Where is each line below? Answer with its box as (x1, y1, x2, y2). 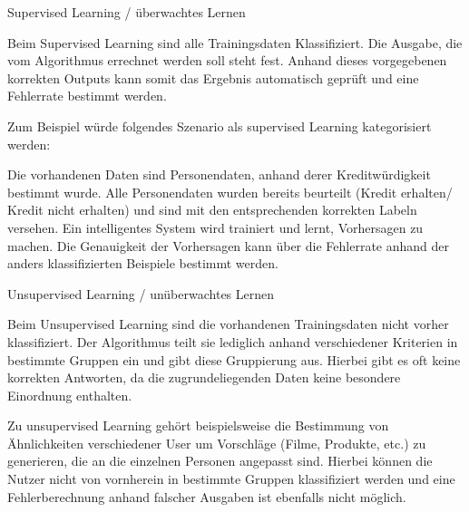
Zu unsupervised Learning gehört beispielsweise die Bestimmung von (7, 416, 389, 435)
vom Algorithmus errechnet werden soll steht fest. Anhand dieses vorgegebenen (7, 51, 447, 70)
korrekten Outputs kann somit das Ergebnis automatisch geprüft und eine (7, 68, 419, 87)
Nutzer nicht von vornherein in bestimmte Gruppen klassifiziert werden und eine (7, 469, 455, 488)
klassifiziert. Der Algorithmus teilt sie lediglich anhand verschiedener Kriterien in (7, 332, 458, 351)
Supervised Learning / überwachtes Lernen (7, 3, 246, 21)
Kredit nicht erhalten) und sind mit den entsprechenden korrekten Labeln (7, 200, 417, 219)
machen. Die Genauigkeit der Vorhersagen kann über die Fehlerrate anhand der (7, 236, 449, 255)
